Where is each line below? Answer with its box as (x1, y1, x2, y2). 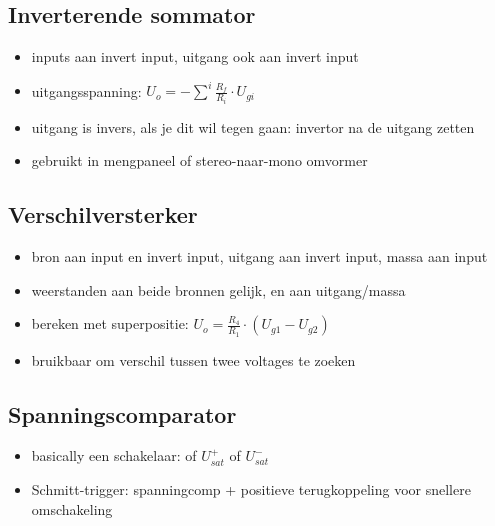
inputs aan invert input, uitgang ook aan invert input (31, 46, 359, 67)
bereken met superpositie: (31, 313, 189, 334)
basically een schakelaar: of (31, 445, 197, 466)
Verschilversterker (8, 199, 198, 230)
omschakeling (31, 498, 113, 519)
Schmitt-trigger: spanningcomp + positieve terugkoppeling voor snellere (31, 478, 471, 499)
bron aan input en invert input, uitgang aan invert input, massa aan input (31, 246, 488, 267)
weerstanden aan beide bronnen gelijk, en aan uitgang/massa (31, 279, 406, 300)
